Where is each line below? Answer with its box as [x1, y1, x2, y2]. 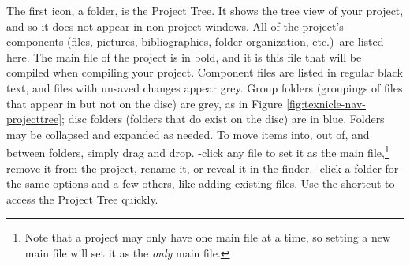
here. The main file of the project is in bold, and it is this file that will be [6, 48, 362, 65]
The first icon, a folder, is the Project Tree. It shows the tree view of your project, [6, 2, 404, 18]
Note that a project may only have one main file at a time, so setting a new [24, 229, 391, 245]
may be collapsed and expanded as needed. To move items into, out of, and [6, 126, 370, 142]
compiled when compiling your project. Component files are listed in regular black [6, 64, 403, 81]
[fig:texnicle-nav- [286, 95, 366, 111]
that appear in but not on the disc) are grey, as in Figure [6, 95, 283, 111]
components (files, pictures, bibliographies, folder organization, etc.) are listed [6, 33, 384, 50]
